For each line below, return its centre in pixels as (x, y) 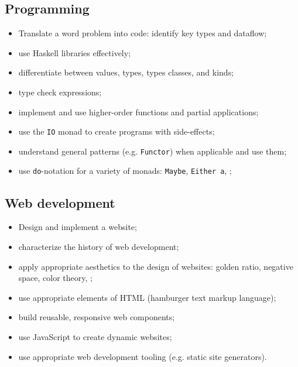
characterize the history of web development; (99, 246)
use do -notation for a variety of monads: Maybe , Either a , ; (125, 171)
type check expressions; (60, 92)
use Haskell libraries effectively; (75, 52)
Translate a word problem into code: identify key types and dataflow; (143, 33)
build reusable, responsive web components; (97, 317)
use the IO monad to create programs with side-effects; (117, 131)
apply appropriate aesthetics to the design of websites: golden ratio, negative (156, 266)
